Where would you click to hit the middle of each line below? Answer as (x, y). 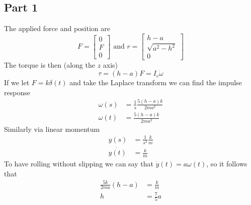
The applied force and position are (57, 28)
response (17, 92)
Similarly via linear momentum (52, 129)
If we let (17, 82)
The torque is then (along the (50, 65)
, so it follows (227, 163)
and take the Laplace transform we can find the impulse (156, 82)
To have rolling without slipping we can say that (79, 163)
